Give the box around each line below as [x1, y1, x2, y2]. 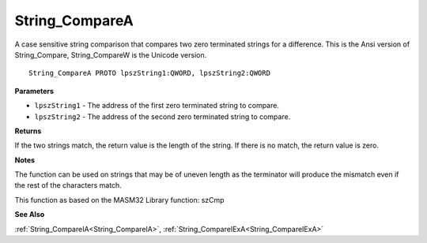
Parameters [14, 86, 55, 95]
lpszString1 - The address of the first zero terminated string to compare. [34, 101, 280, 110]
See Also [14, 210, 45, 219]
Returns [14, 126, 42, 136]
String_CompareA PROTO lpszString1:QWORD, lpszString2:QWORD [28, 69, 270, 78]
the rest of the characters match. [14, 181, 122, 190]
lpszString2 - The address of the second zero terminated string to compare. [34, 111, 291, 121]
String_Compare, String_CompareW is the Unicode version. [14, 50, 207, 59]
